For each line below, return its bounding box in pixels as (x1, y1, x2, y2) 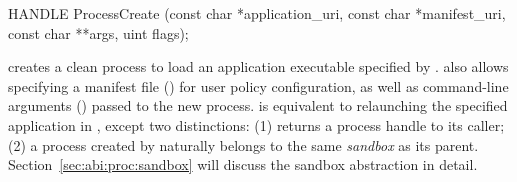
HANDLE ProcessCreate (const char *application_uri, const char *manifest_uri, (8, 3, 506, 23)
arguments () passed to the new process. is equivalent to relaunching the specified (8, 95, 508, 116)
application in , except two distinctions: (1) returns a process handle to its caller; (8, 114, 505, 135)
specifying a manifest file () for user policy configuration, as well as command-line (8, 75, 509, 96)
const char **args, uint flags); (8, 22, 189, 43)
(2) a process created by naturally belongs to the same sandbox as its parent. (8, 134, 479, 155)
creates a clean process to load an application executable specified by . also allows (8, 56, 509, 77)
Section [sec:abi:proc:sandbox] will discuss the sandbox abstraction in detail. (8, 154, 478, 175)
